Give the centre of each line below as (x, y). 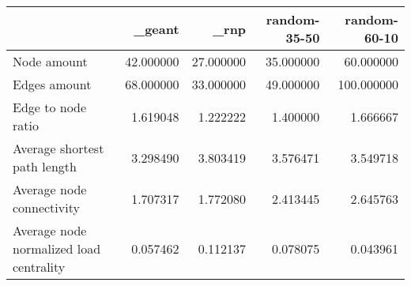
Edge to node (50, 107)
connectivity (46, 207)
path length (45, 166)
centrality (39, 267)
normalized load (57, 248)
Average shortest (58, 148)
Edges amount (52, 84)
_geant (156, 28)
